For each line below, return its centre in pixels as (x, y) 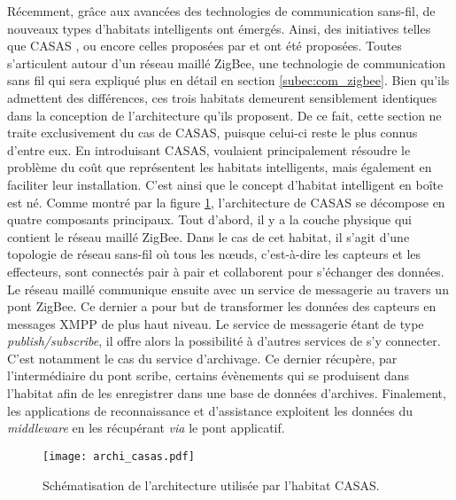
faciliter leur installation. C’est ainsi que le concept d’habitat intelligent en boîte (225, 184)
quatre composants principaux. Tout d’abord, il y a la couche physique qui (209, 219)
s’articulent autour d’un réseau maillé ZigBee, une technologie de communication (227, 62)
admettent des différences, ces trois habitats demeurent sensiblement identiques (222, 97)
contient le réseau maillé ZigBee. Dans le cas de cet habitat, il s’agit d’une (209, 236)
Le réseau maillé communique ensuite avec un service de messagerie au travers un (228, 289)
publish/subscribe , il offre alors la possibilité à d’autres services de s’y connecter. (224, 341)
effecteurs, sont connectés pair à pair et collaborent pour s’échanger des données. (226, 271)
